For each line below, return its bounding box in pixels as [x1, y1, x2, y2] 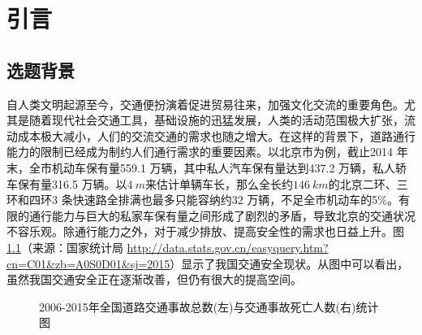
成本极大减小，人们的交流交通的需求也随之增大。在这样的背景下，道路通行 [17, 127, 416, 144]
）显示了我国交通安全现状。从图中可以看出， [170, 255, 409, 272]
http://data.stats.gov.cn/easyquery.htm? [127, 238, 329, 255]
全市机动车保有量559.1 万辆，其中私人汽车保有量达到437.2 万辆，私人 [28, 159, 396, 176]
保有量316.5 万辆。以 [17, 175, 127, 192]
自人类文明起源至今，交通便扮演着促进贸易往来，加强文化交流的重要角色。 [6, 95, 404, 112]
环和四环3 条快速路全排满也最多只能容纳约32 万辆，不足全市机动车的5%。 [6, 191, 398, 208]
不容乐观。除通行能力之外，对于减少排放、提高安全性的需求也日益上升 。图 [6, 223, 404, 240]
